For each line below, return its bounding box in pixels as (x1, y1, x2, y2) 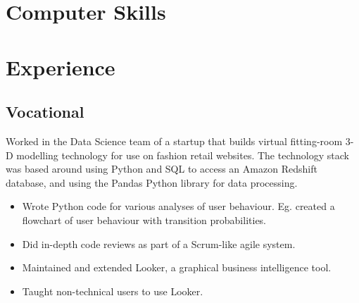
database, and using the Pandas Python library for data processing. (6, 175, 298, 190)
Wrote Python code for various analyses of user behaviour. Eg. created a (22, 199, 335, 214)
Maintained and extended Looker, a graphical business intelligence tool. (22, 260, 332, 275)
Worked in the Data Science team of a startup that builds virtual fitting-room (6, 133, 343, 148)
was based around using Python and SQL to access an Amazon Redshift (6, 161, 317, 176)
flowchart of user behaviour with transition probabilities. (22, 212, 267, 227)
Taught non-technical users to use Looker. (22, 283, 203, 298)
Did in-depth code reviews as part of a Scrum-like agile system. (22, 236, 296, 251)
